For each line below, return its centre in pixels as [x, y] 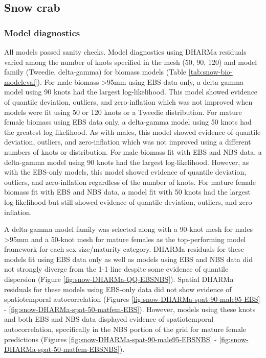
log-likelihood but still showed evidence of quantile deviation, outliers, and [120, 201]
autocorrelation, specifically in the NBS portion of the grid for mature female [125, 329]
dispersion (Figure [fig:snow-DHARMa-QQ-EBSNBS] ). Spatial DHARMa [119, 279]
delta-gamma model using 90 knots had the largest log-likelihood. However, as [127, 162]
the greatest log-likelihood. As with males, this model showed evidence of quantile [132, 132]
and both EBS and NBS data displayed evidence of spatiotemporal [109, 319]
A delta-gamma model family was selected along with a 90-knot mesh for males [128, 229]
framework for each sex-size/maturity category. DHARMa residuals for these [124, 249]
